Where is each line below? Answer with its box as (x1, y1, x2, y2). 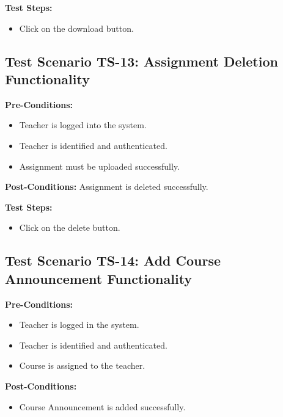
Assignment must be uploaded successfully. (19, 159, 180, 172)
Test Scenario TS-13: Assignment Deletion (5, 51, 278, 70)
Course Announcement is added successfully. (19, 400, 186, 413)
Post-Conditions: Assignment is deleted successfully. (5, 180, 208, 193)
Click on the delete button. (19, 221, 120, 234)
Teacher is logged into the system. (19, 118, 147, 131)
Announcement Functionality (5, 269, 193, 288)
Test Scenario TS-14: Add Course (5, 251, 221, 270)
